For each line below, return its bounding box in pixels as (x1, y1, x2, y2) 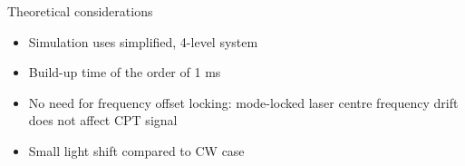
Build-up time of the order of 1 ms (28, 63, 221, 82)
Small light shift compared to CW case (28, 141, 245, 160)
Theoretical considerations (7, 2, 153, 20)
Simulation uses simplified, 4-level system (28, 32, 258, 51)
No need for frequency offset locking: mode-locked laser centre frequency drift (28, 93, 459, 112)
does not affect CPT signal (28, 111, 178, 130)
